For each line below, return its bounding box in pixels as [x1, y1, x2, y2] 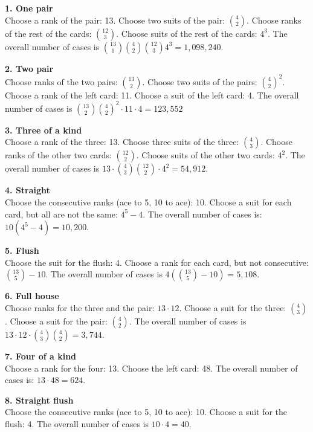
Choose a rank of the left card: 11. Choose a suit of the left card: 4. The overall [5, 88, 299, 101]
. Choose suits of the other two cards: [136, 149, 275, 161]
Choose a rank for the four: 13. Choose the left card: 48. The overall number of [5, 361, 298, 374]
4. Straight [5, 184, 50, 196]
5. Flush [5, 244, 39, 257]
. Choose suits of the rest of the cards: [116, 27, 257, 39]
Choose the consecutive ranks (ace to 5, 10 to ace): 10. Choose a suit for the [5, 405, 288, 418]
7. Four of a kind [5, 349, 77, 362]
